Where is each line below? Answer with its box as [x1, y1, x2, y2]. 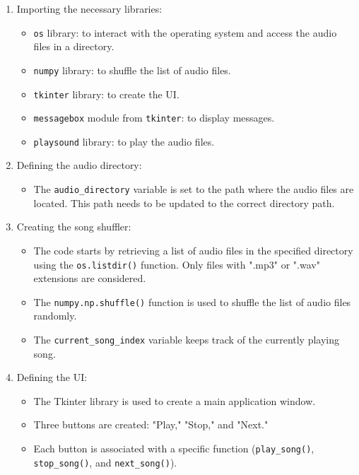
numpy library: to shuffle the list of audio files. [33, 62, 231, 77]
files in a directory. [33, 39, 114, 54]
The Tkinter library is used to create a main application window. [33, 393, 316, 408]
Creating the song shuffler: [16, 219, 131, 234]
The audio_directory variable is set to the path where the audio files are [33, 182, 354, 197]
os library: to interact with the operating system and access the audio [33, 25, 337, 40]
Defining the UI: [16, 370, 88, 385]
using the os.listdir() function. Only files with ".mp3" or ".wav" [33, 257, 320, 271]
